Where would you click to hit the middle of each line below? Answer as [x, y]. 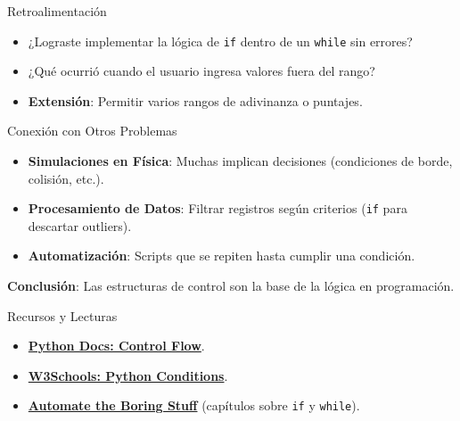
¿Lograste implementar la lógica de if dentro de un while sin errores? [220, 41]
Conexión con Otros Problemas [92, 131]
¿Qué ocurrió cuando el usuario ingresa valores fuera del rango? [201, 71]
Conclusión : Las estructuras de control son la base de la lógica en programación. [231, 286]
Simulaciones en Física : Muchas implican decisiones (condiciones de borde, [240, 161]
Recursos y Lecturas [62, 315]
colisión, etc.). [66, 178]
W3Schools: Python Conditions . [128, 375]
